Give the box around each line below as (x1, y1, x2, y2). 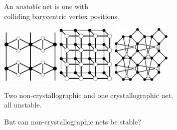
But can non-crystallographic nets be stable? (4, 116, 141, 126)
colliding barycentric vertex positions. (4, 10, 119, 21)
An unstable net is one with (4, 1, 89, 11)
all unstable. (4, 99, 42, 110)
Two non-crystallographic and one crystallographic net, (4, 89, 173, 100)
